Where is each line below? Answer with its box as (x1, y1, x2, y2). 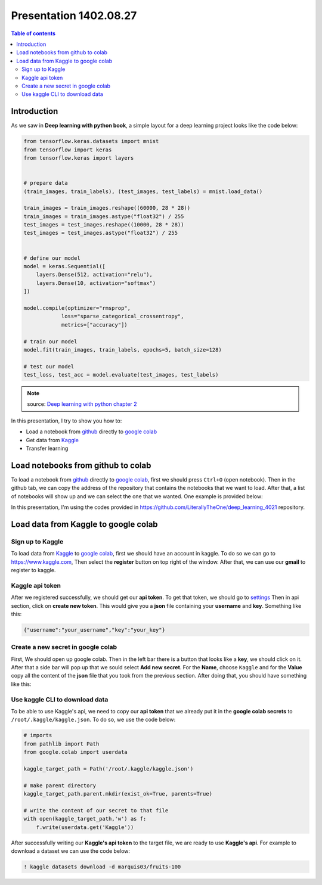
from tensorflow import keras (23, 146, 112, 153)
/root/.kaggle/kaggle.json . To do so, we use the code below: (11, 716, 176, 723)
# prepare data (23, 179, 68, 187)
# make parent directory (23, 782, 97, 789)
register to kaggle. (11, 567, 56, 574)
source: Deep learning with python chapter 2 (27, 400, 137, 408)
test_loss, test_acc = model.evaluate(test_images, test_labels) (23, 371, 219, 378)
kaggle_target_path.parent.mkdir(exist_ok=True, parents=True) (23, 790, 213, 797)
